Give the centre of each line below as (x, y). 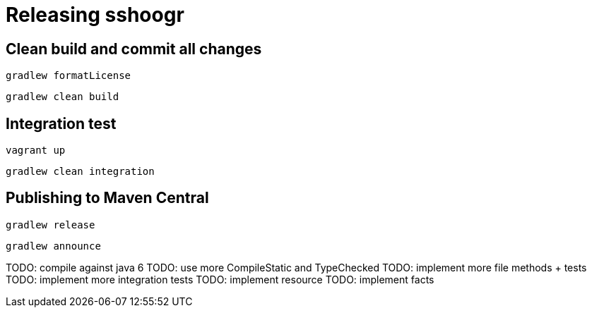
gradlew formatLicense (69, 76)
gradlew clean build (63, 97)
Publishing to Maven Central (107, 198)
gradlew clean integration (80, 172)
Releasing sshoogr (95, 15)
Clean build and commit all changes (134, 49)
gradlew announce (53, 246)
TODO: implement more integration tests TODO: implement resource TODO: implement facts (220, 279)
